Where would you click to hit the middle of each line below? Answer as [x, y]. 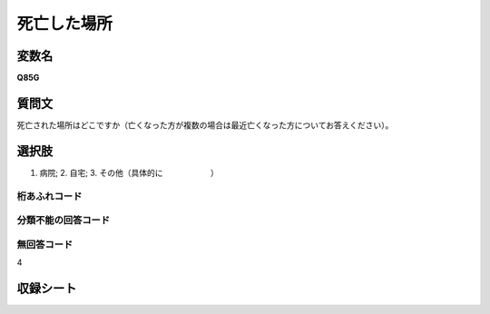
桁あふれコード [49, 196]
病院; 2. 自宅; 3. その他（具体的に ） [129, 172]
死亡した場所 [65, 24]
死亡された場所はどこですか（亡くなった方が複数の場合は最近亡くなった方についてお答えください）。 [205, 125]
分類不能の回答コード [64, 221]
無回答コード [45, 244]
